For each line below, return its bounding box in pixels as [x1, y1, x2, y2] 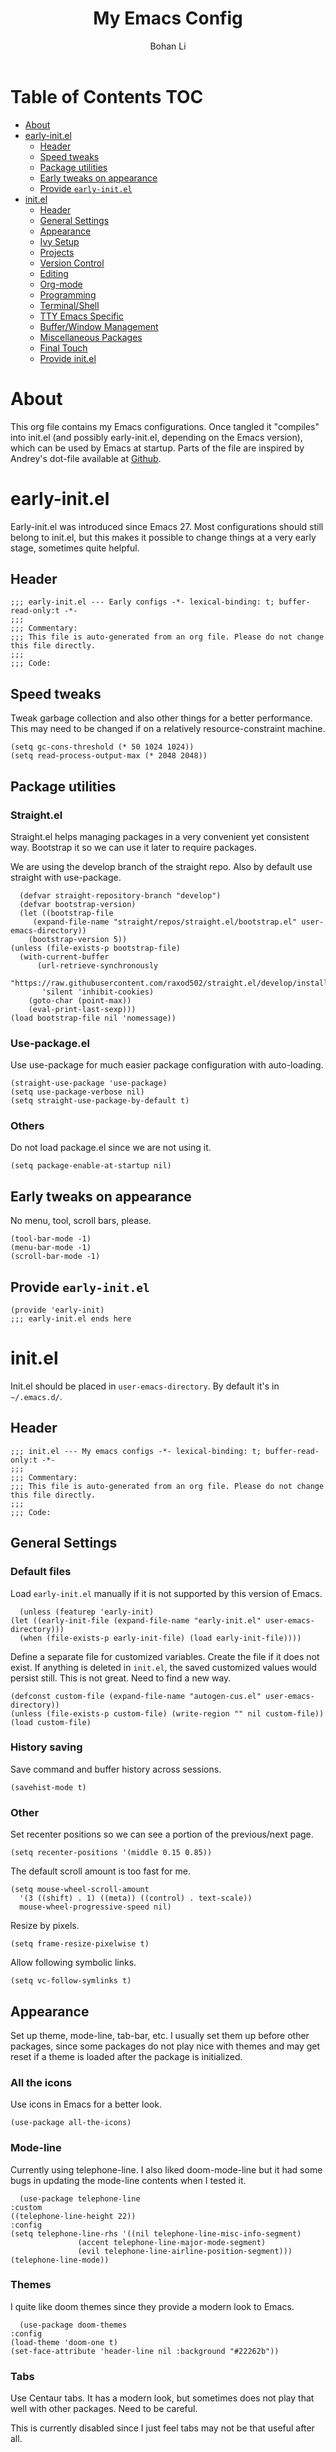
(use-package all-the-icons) [10, 2118, 132, 2128]
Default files [10, 1565, 72, 1579]
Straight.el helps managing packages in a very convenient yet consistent [10, 830, 310, 842]
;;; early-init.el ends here [10, 1314, 132, 1324]
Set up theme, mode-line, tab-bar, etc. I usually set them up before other [10, 2029, 310, 2041]
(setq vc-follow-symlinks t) [10, 1976, 132, 1986]
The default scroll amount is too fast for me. [10, 1865, 191, 1877]
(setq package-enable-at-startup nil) [10, 1161, 172, 1171]
